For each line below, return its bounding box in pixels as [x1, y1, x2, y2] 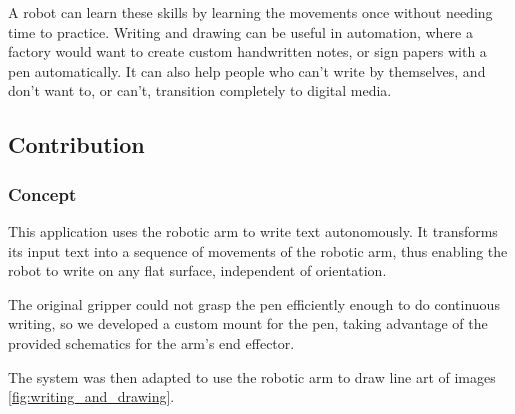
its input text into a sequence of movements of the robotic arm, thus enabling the [8, 240, 508, 261]
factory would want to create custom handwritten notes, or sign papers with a [8, 41, 487, 62]
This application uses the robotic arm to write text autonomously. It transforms [8, 220, 498, 241]
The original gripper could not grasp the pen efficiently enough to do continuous [8, 293, 500, 314]
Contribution [8, 129, 145, 160]
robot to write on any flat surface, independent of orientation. [8, 260, 387, 281]
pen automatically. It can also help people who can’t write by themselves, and [8, 60, 486, 81]
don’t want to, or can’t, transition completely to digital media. [8, 80, 392, 101]
